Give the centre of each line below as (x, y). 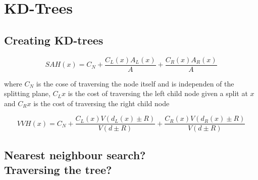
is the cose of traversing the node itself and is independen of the (135, 83)
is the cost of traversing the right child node (101, 103)
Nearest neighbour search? (75, 154)
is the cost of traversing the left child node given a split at (158, 93)
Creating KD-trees (54, 40)
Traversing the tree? (58, 170)
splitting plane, (27, 93)
